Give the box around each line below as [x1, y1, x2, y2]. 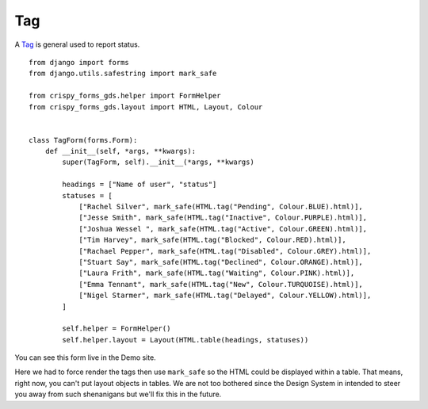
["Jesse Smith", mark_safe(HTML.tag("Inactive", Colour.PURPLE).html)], [78, 213, 368, 222]
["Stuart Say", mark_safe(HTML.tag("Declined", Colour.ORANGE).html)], [78, 258, 364, 266]
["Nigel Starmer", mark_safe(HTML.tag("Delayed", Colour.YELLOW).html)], [78, 291, 372, 300]
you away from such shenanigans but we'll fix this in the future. [14, 389, 222, 399]
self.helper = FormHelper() [62, 324, 171, 333]
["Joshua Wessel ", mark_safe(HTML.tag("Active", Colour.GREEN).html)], [78, 224, 368, 233]
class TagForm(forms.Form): [29, 136, 138, 144]
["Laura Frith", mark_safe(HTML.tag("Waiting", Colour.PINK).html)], [78, 269, 355, 277]
